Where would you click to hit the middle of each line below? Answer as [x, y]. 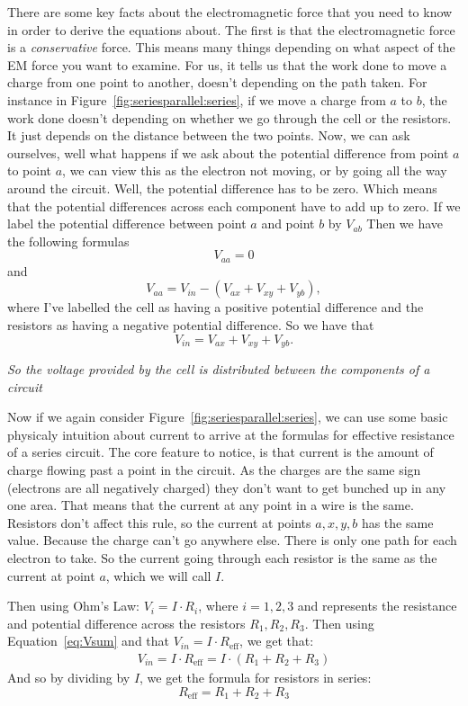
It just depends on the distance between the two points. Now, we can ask [209, 135]
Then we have [405, 223]
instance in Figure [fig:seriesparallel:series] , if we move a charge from [197, 99]
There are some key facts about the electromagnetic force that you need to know [230, 12]
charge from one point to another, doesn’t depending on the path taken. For [217, 82]
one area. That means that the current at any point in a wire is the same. [211, 505]
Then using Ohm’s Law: [73, 606]
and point [288, 223]
